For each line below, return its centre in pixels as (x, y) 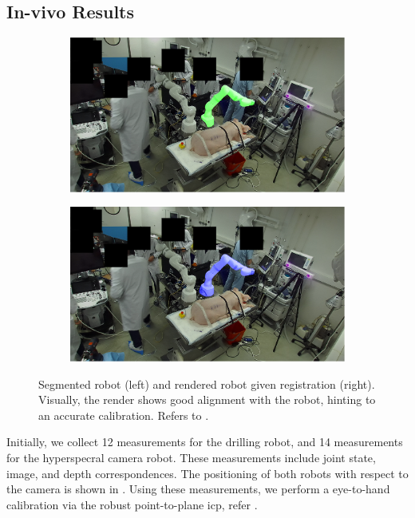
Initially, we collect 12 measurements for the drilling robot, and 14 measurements (205, 442)
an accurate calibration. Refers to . (124, 415)
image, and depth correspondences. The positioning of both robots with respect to (207, 473)
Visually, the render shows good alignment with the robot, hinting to (207, 399)
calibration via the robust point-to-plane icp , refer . (132, 504)
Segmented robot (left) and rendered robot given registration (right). (207, 384)
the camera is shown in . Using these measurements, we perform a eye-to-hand (198, 489)
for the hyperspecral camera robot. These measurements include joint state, (191, 458)
